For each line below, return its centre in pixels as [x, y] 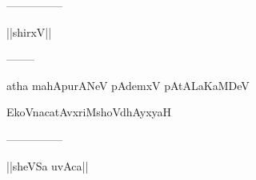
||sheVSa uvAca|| [48, 165]
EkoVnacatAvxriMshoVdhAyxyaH [89, 112]
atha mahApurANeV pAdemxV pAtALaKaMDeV [128, 85]
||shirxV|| [29, 31]
